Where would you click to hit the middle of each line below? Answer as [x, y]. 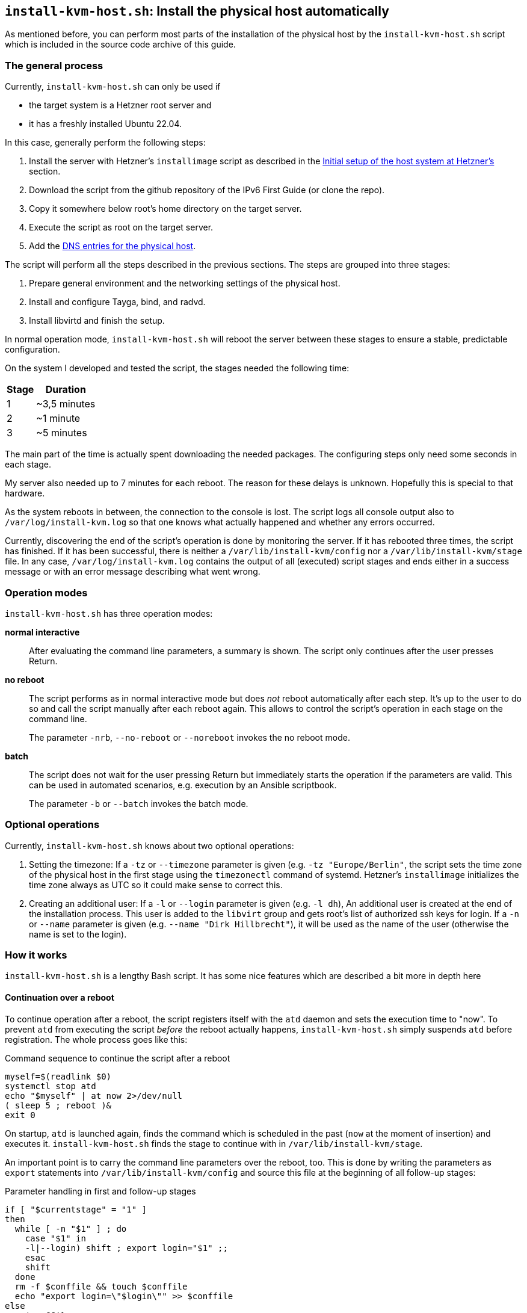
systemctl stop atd [51, 1086]
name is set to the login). [78, 934]
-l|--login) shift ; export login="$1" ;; [126, 1248]
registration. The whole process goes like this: [96, 1039]
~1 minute [58, 419]
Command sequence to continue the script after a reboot [118, 1058]
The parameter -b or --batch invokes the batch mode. [139, 803]
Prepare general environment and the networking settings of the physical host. [185, 283]
